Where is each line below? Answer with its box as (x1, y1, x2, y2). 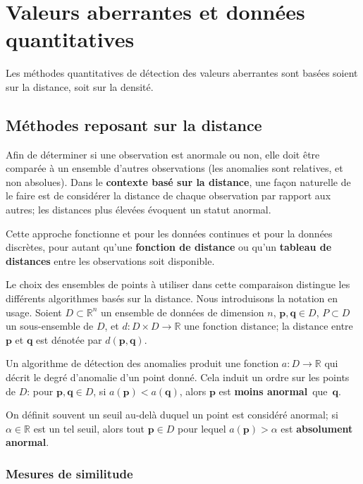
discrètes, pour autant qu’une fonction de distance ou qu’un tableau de (6, 240, 332, 254)
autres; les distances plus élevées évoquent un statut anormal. (6, 202, 271, 217)
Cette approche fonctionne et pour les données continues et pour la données (6, 225, 333, 240)
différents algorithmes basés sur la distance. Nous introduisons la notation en (6, 291, 338, 306)
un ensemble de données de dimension (101, 304, 264, 319)
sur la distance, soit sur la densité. (6, 79, 154, 94)
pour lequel (178, 421, 226, 435)
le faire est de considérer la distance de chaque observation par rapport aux (6, 188, 331, 203)
